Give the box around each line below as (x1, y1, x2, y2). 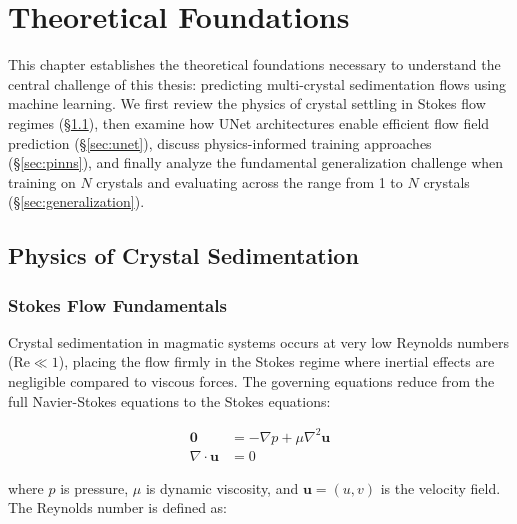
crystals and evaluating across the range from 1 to (96, 171, 403, 192)
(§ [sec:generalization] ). (8, 191, 145, 212)
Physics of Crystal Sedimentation (8, 240, 359, 271)
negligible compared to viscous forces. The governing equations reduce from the (8, 371, 495, 392)
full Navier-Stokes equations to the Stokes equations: (8, 390, 331, 411)
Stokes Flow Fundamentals (8, 292, 227, 317)
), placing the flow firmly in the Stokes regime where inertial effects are (58, 351, 495, 372)
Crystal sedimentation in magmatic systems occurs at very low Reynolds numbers (8, 331, 510, 352)
